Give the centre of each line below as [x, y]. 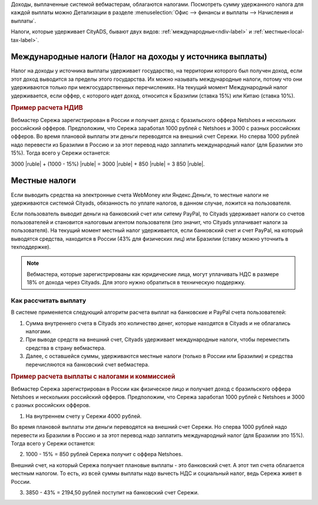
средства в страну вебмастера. [66, 347]
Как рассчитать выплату [49, 300]
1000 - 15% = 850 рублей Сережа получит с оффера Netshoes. [104, 454]
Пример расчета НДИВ [47, 108]
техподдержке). [31, 247]
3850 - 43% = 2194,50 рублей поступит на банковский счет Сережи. [112, 492]
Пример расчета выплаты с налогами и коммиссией [93, 376]
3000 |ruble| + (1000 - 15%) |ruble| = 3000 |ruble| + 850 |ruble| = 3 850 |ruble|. [108, 164]
